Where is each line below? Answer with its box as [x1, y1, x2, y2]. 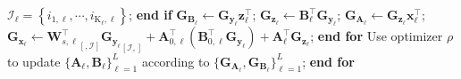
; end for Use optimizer [310, 27, 443, 45]
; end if [129, 5, 172, 23]
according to [141, 51, 210, 70]
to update [7, 51, 61, 70]
